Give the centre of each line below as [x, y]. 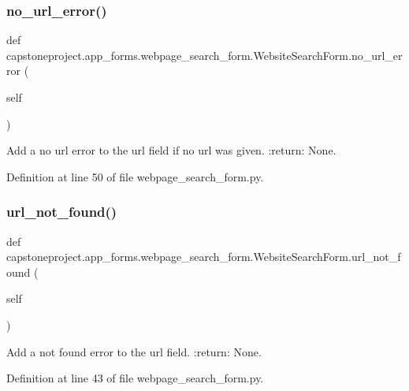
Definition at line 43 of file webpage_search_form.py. [135, 378]
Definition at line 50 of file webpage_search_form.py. [135, 176]
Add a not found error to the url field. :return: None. [134, 351]
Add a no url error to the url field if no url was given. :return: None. [171, 150]
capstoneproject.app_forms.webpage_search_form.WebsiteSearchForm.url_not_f [204, 257]
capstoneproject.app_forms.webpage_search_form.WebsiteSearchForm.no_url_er [204, 55]
